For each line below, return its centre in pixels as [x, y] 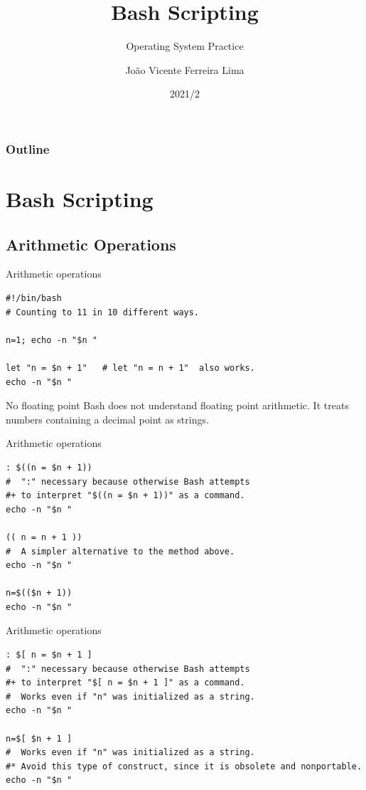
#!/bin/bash [34, 298]
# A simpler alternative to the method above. [120, 551]
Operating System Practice [185, 46]
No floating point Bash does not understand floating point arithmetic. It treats [177, 405]
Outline [28, 148]
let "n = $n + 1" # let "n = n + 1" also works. [130, 368]
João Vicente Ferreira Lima [185, 69]
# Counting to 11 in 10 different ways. [103, 312]
